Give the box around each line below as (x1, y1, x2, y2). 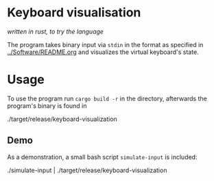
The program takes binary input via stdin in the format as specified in (7, 40, 204, 48)
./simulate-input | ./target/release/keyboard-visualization (7, 166, 167, 174)
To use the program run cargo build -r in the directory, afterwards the (7, 94, 207, 102)
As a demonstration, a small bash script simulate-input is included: (7, 152, 198, 161)
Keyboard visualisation (7, 5, 141, 20)
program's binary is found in (7, 101, 87, 110)
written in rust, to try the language (7, 27, 104, 36)
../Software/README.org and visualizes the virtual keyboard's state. (7, 48, 199, 56)
